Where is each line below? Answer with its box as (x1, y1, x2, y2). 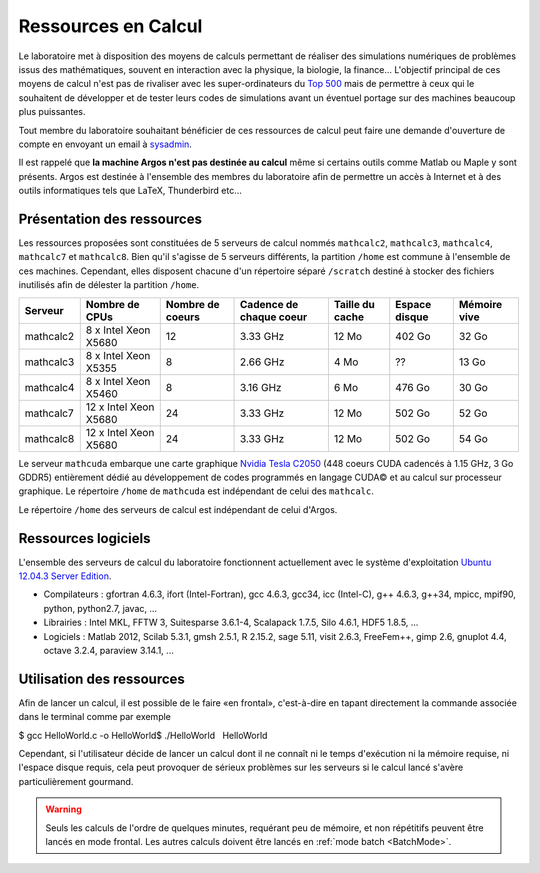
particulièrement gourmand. (18, 775, 134, 787)
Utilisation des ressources (18, 670, 185, 687)
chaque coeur (240, 310, 308, 324)
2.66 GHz (240, 355, 285, 369)
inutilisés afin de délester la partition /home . (18, 279, 200, 291)
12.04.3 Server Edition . (18, 570, 112, 582)
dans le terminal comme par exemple (18, 711, 172, 723)
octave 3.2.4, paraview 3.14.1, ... (43, 644, 174, 656)
